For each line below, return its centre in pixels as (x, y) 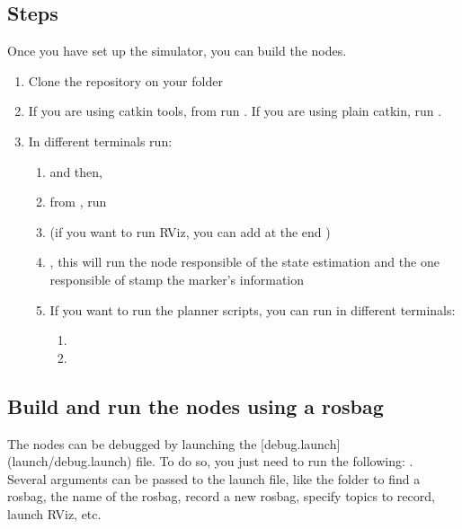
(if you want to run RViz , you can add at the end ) (190, 231)
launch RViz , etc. (54, 513)
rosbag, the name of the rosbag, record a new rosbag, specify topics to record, (221, 496)
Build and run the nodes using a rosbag (195, 406)
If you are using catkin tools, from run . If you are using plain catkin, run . (235, 111)
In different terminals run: (100, 141)
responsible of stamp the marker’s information (177, 279)
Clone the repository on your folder (125, 80)
